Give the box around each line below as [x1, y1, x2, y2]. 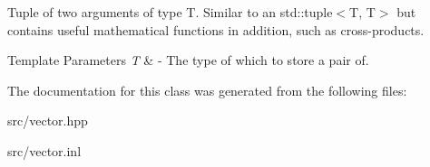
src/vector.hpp [7, 111, 88, 130]
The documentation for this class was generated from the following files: [7, 80, 407, 99]
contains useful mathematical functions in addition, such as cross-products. [7, 20, 425, 39]
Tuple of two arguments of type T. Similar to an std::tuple [7, 3, 333, 21]
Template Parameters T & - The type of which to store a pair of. [7, 51, 369, 70]
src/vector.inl [7, 141, 82, 160]
